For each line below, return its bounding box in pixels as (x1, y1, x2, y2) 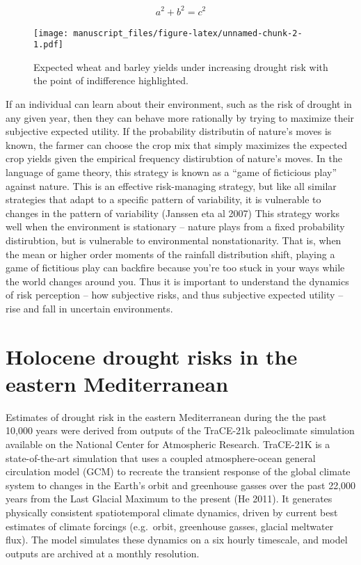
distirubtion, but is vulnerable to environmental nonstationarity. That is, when (6, 232, 342, 247)
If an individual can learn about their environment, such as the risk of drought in (6, 97, 352, 111)
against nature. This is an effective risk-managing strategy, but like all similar (6, 178, 337, 193)
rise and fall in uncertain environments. (6, 301, 173, 315)
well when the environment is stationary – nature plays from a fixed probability (6, 219, 345, 234)
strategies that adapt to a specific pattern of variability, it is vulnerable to (6, 192, 321, 207)
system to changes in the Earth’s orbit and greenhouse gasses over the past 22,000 (6, 477, 356, 492)
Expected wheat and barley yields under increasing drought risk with (33, 59, 328, 74)
